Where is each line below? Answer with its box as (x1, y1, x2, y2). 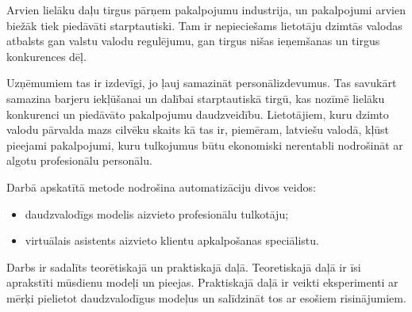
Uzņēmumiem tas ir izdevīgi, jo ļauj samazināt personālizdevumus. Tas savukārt (6, 74, 397, 91)
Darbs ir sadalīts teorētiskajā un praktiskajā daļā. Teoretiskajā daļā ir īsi (6, 258, 361, 275)
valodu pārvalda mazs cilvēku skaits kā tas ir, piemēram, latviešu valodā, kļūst (6, 121, 390, 138)
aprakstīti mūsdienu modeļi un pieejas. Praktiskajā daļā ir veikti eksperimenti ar (6, 274, 399, 291)
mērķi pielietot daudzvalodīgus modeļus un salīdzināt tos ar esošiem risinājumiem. (6, 289, 406, 306)
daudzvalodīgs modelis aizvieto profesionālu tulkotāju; (25, 205, 289, 222)
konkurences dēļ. (6, 48, 87, 64)
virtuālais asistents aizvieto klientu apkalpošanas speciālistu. (25, 232, 319, 249)
